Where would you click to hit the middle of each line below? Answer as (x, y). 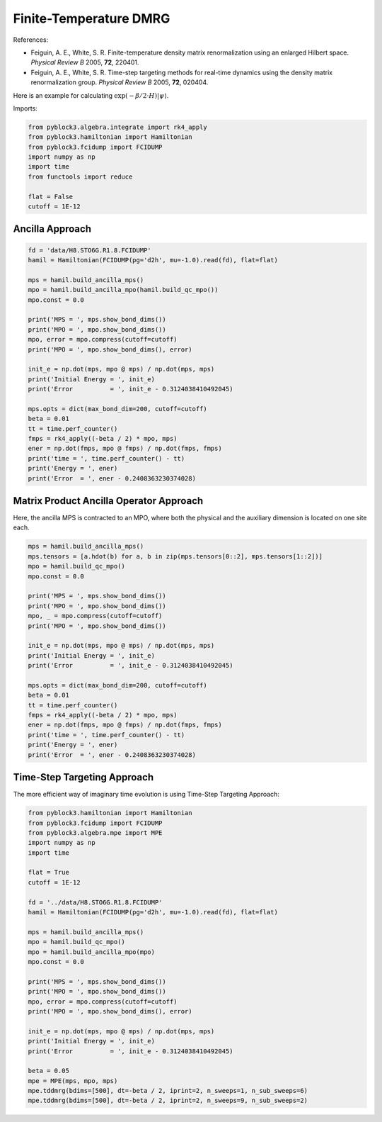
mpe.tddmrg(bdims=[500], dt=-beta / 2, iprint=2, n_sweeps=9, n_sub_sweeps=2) (168, 1101)
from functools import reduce (80, 176)
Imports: (25, 108)
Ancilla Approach (52, 229)
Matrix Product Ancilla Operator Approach (108, 501)
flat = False (51, 196)
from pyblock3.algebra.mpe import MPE (95, 832)
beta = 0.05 (49, 1071)
